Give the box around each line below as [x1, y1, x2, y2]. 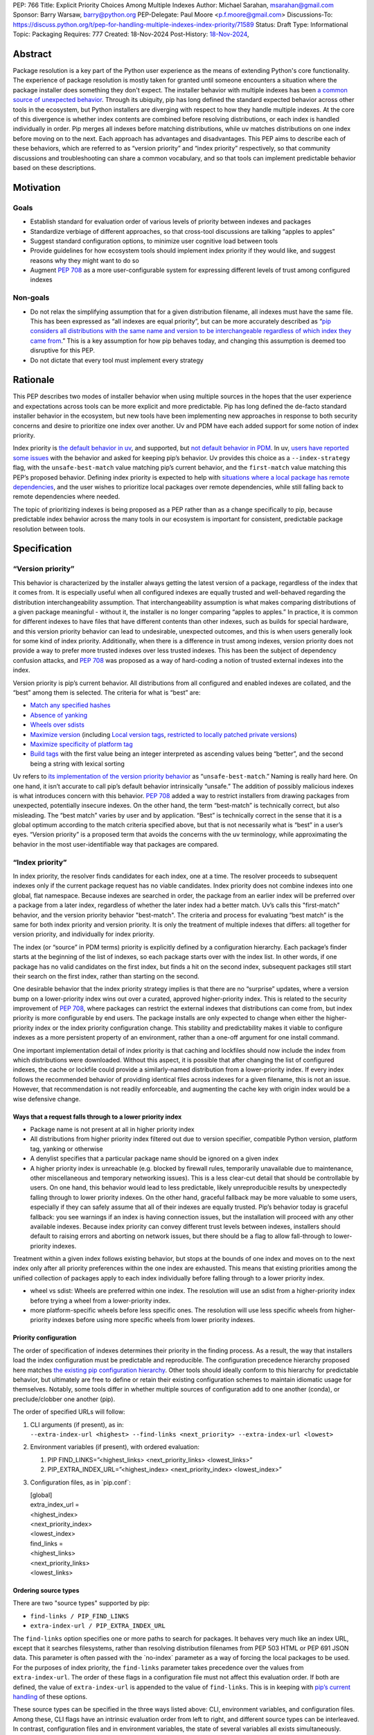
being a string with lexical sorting [30, 759, 125, 768]
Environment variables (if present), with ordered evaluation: [30, 1443, 200, 1451]
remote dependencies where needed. [12, 493, 121, 501]
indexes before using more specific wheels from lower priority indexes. [52, 1316, 256, 1324]
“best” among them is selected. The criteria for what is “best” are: [12, 688, 201, 697]
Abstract [12, 48, 52, 60]
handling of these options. [12, 1692, 88, 1700]
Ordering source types [12, 1586, 80, 1595]
